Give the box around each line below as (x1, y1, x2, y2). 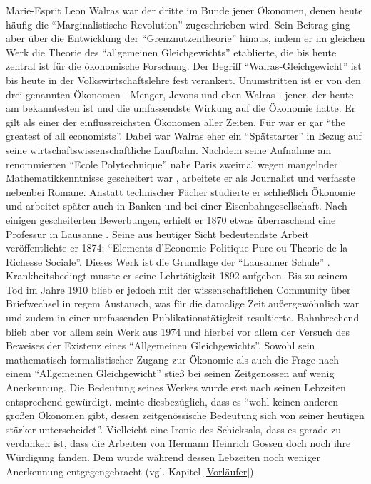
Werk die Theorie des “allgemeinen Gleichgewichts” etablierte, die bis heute (6, 44, 337, 59)
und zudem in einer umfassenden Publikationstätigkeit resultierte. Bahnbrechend (6, 310, 360, 325)
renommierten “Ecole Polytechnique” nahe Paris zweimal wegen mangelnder (6, 156, 338, 171)
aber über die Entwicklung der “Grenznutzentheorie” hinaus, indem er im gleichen (6, 31, 365, 46)
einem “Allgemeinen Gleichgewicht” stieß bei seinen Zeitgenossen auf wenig (6, 366, 335, 381)
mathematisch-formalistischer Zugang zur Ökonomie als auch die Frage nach (6, 351, 339, 366)
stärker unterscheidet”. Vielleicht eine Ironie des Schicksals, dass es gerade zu (6, 421, 342, 436)
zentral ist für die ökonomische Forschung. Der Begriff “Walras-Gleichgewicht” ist (6, 58, 362, 73)
